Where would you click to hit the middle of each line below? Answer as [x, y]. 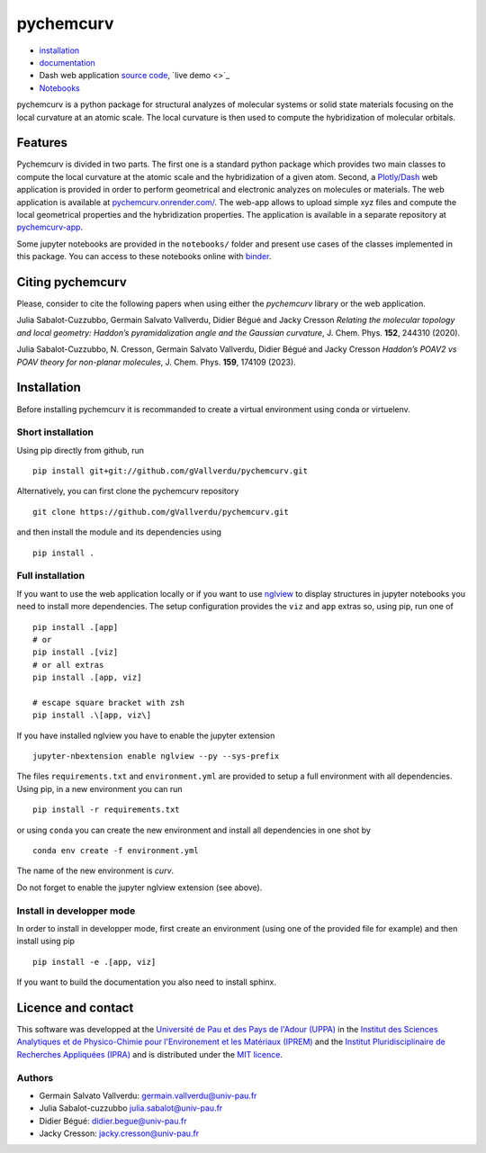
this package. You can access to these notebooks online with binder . [144, 257]
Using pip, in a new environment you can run [100, 788]
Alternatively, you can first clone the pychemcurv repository [128, 491]
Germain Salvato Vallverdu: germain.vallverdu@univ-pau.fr [148, 1095]
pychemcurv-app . [50, 227]
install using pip [46, 941]
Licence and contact [75, 1008]
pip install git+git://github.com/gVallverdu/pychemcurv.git [170, 471]
